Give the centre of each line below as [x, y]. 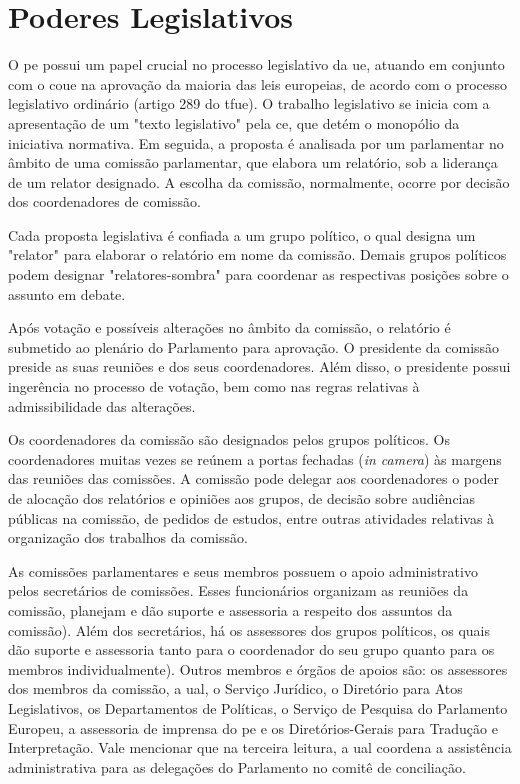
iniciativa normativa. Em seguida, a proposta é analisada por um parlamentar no [256, 142]
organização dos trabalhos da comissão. [128, 537]
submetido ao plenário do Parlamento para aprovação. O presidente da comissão [254, 346]
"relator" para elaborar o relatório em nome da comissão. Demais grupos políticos [257, 254]
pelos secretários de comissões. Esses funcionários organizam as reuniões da [238, 590]
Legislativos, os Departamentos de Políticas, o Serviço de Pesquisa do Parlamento [258, 707]
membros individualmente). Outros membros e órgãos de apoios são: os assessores [258, 668]
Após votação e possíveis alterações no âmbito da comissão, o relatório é [229, 327]
